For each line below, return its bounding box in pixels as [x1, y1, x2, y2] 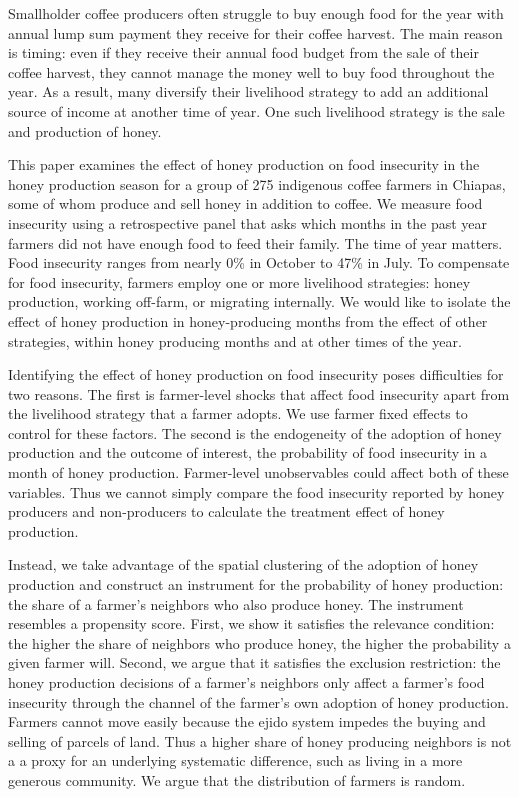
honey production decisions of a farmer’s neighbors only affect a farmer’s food [8, 672, 485, 692]
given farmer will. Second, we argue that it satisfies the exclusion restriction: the [8, 652, 501, 673]
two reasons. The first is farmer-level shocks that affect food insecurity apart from [8, 383, 510, 404]
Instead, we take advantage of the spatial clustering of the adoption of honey [8, 554, 479, 575]
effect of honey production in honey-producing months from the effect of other [8, 310, 488, 331]
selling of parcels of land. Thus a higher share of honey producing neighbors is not [8, 730, 512, 751]
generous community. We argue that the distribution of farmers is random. [8, 769, 466, 790]
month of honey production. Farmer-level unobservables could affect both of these [8, 462, 509, 483]
